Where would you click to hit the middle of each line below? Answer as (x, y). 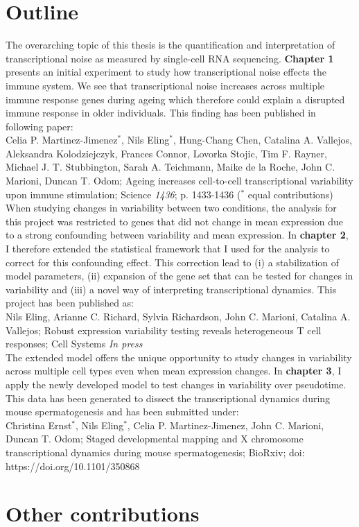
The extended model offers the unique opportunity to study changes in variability (179, 357)
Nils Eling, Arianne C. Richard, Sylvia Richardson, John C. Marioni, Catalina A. (178, 316)
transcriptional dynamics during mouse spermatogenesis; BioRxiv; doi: (155, 452)
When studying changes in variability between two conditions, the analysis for (171, 208)
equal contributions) (290, 194)
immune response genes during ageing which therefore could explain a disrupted (175, 99)
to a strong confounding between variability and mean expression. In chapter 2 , (177, 235)
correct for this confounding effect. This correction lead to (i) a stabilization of (173, 262)
